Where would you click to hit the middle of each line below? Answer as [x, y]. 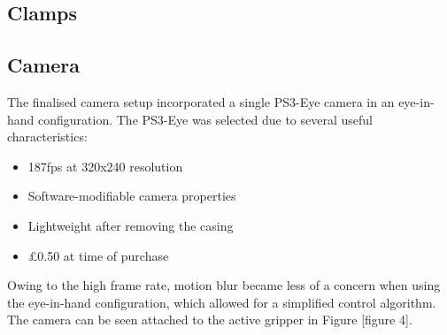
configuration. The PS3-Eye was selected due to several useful [205, 119]
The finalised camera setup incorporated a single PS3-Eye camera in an [201, 101]
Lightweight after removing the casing [131, 225]
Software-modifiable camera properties [132, 196]
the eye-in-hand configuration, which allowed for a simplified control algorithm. [222, 302]
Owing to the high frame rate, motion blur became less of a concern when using [224, 285]
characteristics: [47, 137]
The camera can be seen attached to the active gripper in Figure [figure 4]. [210, 320]
